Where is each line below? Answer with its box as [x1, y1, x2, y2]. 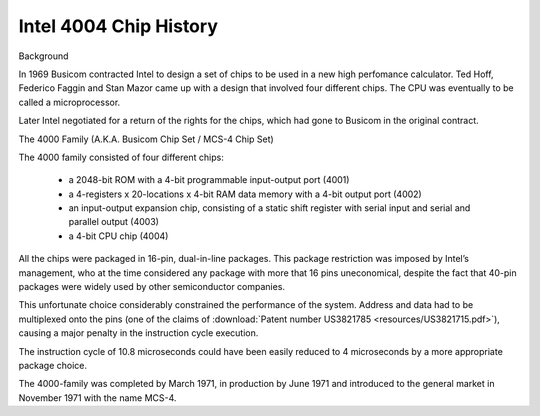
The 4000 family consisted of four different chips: [18, 151, 224, 163]
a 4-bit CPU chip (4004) [68, 230, 169, 242]
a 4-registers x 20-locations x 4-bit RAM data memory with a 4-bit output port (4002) [68, 188, 422, 200]
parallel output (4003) [68, 216, 160, 228]
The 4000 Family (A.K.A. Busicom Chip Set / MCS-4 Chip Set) [18, 133, 274, 145]
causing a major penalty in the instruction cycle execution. [18, 327, 259, 339]
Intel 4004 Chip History [18, 15, 219, 37]
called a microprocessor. [18, 96, 121, 108]
